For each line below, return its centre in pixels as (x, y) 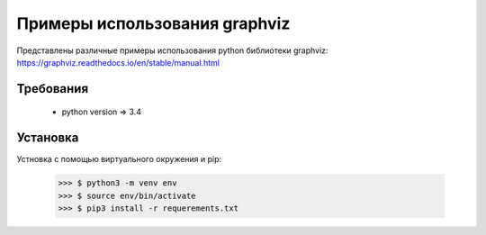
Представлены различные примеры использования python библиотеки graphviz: (172, 50)
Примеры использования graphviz (153, 23)
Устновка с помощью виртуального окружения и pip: (119, 159)
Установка (48, 138)
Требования (53, 89)
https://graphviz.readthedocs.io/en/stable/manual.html (118, 62)
